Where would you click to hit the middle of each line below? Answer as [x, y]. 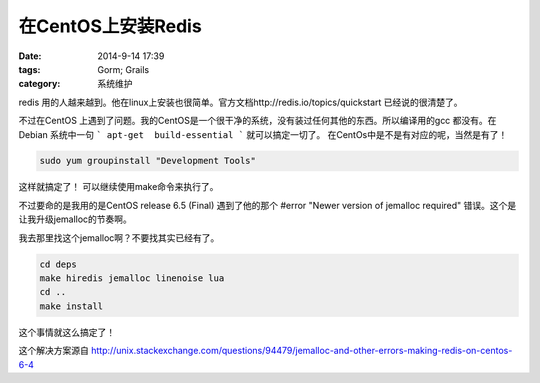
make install [71, 306]
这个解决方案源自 [53, 351]
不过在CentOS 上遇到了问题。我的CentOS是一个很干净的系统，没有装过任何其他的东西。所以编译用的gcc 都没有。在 [257, 121]
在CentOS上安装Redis [110, 26]
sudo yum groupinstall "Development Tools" [148, 161]
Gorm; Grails [123, 69]
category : [39, 84]
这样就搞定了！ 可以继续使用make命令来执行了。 [118, 187]
